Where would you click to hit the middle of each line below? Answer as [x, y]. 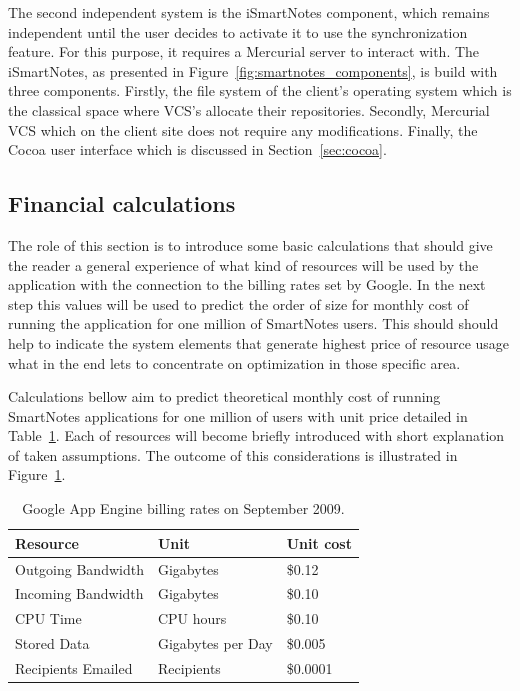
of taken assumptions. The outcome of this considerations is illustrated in [233, 454]
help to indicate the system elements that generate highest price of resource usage [259, 342]
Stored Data [52, 643]
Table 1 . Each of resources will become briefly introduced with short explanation [256, 435]
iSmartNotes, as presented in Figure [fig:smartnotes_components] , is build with [253, 70]
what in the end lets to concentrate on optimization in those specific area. [234, 362]
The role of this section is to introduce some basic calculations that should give [250, 244]
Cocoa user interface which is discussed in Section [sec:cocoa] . [197, 149]
